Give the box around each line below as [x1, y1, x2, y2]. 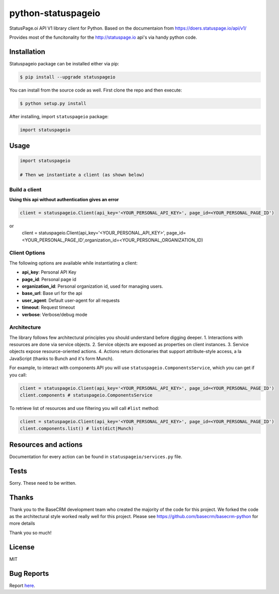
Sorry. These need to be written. [9, 480, 76, 486]
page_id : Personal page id [22, 276, 76, 282]
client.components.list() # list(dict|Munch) [20, 426, 134, 432]
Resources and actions [9, 440, 83, 449]
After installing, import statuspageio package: [9, 113, 109, 119]
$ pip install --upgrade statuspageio [20, 74, 116, 80]
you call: [9, 372, 27, 378]
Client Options [9, 249, 45, 257]
